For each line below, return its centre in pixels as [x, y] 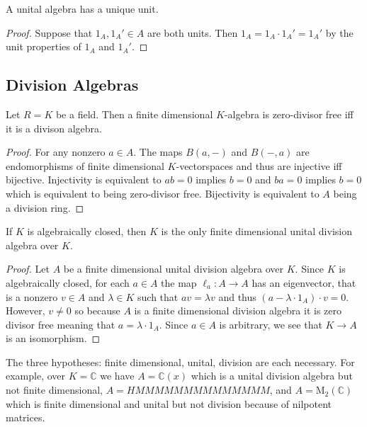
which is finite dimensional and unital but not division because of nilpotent [169, 403]
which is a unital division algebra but [272, 376]
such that [158, 296]
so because [97, 311]
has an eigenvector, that [304, 282]
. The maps [158, 152]
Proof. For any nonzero [56, 152]
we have [117, 376]
